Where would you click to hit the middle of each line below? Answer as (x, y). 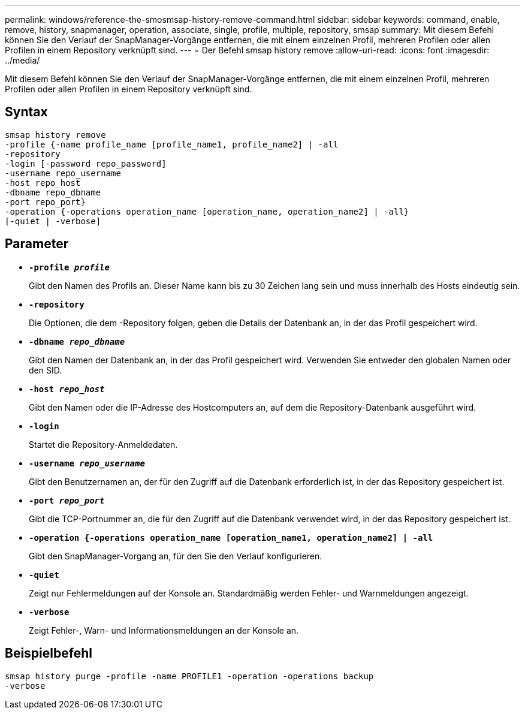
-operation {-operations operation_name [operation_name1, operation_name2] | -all (231, 537)
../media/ (22, 60)
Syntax (26, 112)
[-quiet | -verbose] (53, 221)
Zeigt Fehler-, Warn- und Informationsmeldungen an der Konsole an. (164, 630)
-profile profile (69, 267)
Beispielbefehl (49, 653)
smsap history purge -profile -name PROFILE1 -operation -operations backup (189, 676)
